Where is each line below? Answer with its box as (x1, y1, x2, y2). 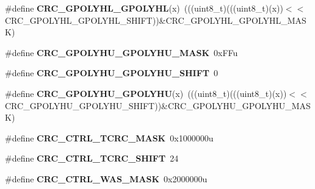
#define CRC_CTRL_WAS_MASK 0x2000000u (5, 172, 208, 185)
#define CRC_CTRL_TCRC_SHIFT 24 (5, 152, 179, 165)
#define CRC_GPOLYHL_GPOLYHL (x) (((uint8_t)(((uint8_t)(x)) (5, 2, 283, 14)
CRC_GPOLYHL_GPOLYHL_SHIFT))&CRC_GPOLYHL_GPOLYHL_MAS (5, 13, 306, 26)
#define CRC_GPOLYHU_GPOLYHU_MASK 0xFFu (5, 46, 238, 59)
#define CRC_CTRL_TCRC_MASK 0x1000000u (5, 131, 214, 144)
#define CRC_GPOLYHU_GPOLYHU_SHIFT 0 (5, 66, 219, 79)
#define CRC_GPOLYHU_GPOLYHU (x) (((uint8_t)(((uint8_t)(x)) (5, 87, 287, 99)
